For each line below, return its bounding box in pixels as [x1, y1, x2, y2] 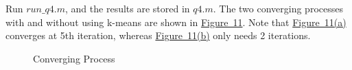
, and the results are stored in [65, 1, 190, 15]
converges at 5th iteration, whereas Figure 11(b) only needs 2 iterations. [5, 28, 311, 43]
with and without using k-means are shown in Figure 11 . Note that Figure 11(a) [5, 14, 347, 29]
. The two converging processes [213, 1, 343, 15]
